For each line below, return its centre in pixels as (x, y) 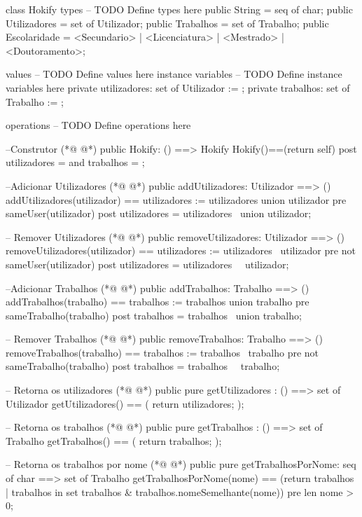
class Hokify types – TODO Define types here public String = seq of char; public (179, 9)
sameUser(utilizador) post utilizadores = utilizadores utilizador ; (147, 264)
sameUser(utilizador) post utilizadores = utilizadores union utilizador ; (159, 213)
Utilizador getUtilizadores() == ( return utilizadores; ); (125, 403)
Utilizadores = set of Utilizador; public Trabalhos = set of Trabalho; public (167, 23)
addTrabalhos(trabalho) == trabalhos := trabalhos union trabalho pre (158, 302)
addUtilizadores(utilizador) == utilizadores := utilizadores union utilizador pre (176, 199)
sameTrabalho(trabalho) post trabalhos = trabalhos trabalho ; (143, 366)
